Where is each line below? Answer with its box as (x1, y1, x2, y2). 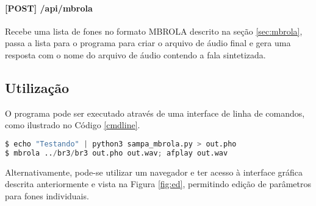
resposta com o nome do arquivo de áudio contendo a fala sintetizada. (5, 48, 266, 61)
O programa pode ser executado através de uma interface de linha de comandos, (5, 106, 305, 119)
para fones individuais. (5, 189, 89, 202)
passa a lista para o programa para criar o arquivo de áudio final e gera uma (5, 36, 291, 49)
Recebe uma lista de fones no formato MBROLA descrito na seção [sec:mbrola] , (5, 24, 303, 37)
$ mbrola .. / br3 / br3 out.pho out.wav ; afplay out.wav (5, 148, 228, 157)
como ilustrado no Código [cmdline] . (5, 118, 140, 131)
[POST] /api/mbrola (5, 1, 93, 14)
